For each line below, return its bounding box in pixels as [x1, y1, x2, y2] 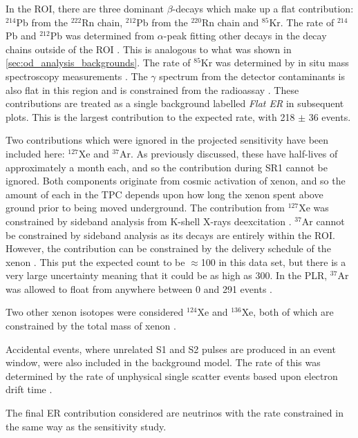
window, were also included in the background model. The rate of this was [6, 355, 321, 370]
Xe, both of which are [241, 305, 334, 319]
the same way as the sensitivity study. [6, 419, 167, 433]
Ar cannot [301, 213, 345, 228]
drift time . [6, 382, 53, 397]
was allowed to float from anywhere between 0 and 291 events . [6, 281, 272, 296]
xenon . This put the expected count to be [6, 254, 185, 269]
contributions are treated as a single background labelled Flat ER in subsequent [6, 96, 344, 111]
